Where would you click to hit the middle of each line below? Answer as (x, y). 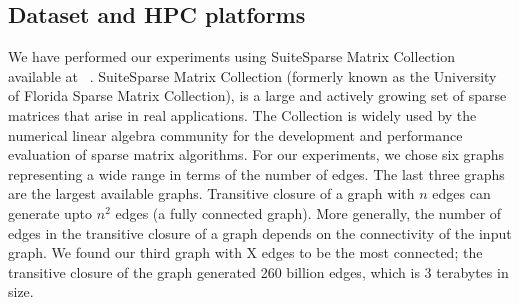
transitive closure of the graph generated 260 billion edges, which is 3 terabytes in (258, 271)
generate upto (50, 212)
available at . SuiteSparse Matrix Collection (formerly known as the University (252, 75)
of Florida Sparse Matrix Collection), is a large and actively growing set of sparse (257, 95)
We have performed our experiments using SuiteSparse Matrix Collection (231, 56)
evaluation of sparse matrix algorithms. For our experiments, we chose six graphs (256, 154)
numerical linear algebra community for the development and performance (235, 134)
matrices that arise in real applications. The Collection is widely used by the (242, 114)
